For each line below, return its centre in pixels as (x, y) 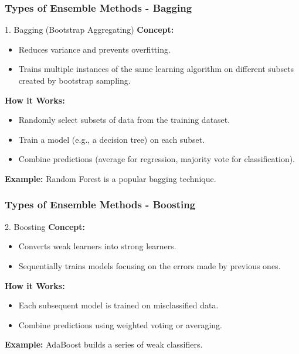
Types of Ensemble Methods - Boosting (100, 205)
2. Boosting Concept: (45, 226)
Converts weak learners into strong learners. (97, 246)
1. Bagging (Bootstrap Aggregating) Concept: (89, 30)
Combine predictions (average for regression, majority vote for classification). (157, 159)
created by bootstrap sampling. (74, 80)
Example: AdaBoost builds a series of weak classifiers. (104, 344)
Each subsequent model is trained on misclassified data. (118, 305)
